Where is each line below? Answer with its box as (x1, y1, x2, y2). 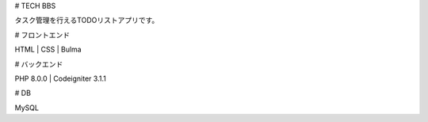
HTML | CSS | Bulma (14, 44, 82, 55)
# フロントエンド (14, 30, 71, 40)
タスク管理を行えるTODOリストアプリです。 (14, 16, 159, 25)
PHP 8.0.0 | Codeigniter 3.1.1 (14, 74, 106, 83)
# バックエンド (14, 59, 63, 69)
